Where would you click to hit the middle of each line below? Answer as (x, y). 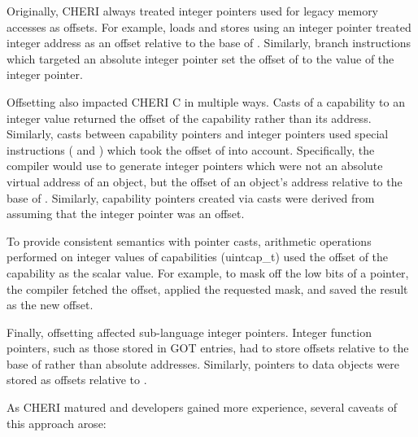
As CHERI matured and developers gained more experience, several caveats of (202, 407)
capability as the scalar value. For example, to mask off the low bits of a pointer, (208, 272)
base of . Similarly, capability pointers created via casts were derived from (191, 197)
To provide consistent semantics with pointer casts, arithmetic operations (189, 240)
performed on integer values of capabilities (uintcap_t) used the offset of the (198, 257)
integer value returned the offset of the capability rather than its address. (189, 118)
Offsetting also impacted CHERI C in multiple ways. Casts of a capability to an (206, 101)
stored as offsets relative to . (77, 380)
